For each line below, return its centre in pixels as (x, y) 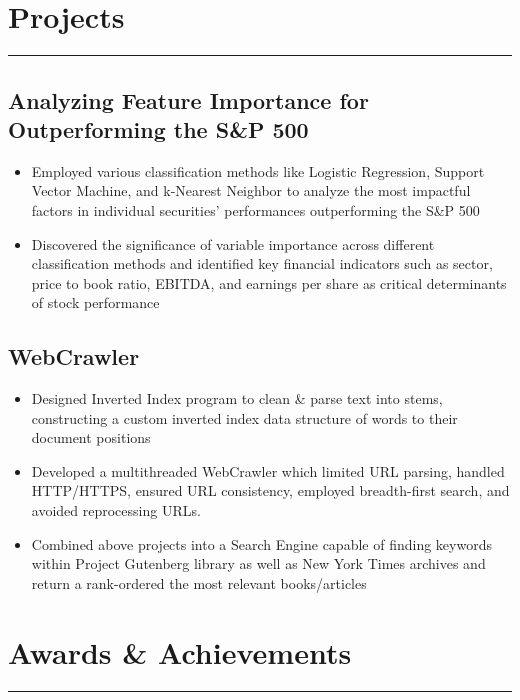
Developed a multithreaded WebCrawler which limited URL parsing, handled (268, 470)
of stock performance (95, 302)
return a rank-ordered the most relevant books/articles (199, 582)
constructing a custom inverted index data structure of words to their (244, 417)
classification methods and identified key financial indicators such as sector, (262, 263)
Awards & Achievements (180, 651)
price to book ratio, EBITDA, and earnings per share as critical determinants (269, 282)
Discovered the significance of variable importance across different (233, 243)
